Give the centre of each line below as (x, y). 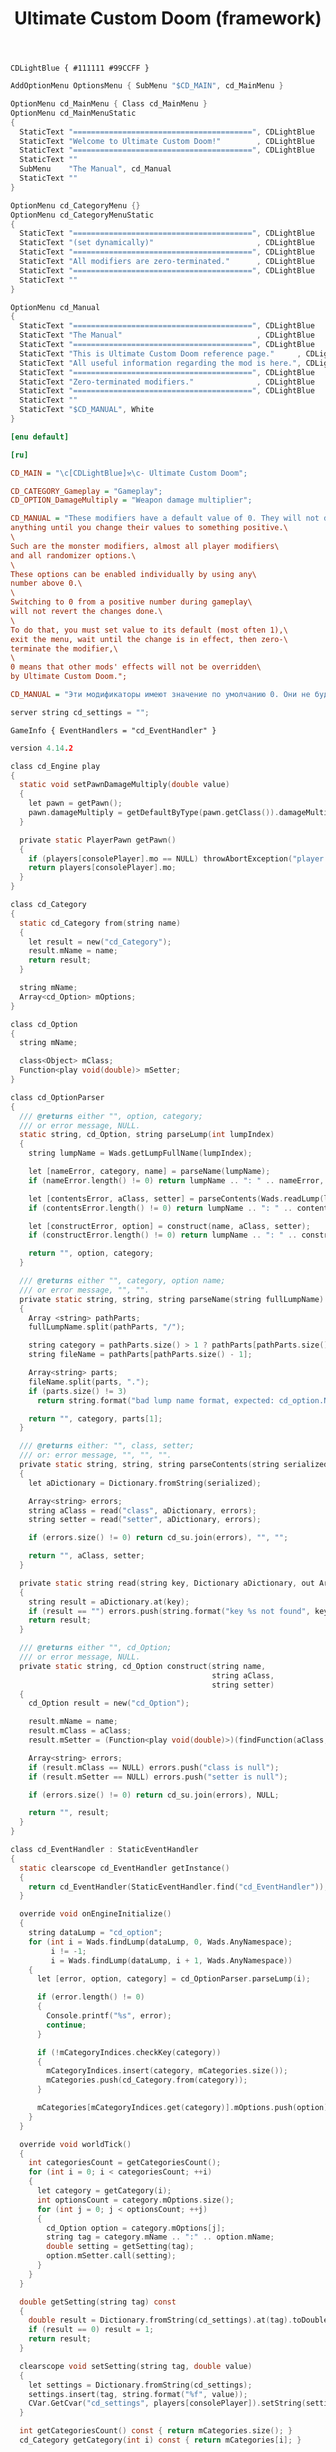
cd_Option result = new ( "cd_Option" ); (109, 1703)
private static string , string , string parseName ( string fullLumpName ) (172, 1299)
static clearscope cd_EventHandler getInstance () (124, 1868)
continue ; (66, 2025)
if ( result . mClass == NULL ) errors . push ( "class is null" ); (154, 1767)
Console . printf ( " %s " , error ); (109, 2016)
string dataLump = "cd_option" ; (95, 1933)
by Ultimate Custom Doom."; (69, 677)
